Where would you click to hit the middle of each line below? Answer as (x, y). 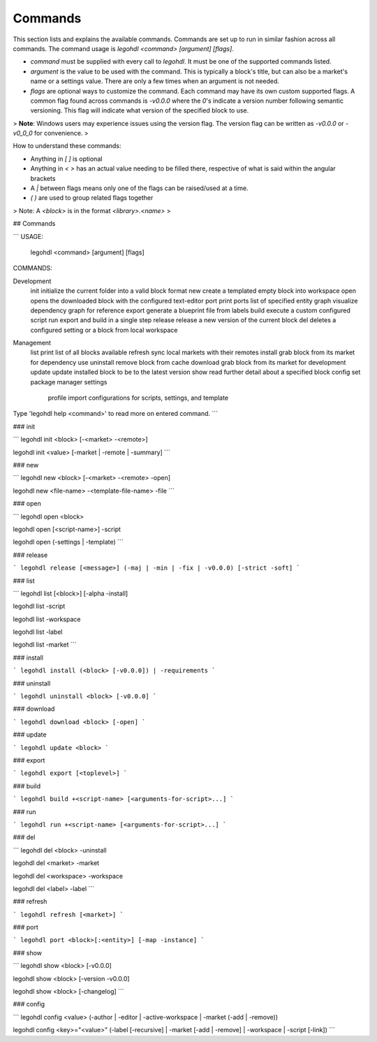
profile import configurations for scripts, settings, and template (138, 398)
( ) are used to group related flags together (92, 198)
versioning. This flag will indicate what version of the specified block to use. (140, 110)
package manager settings (69, 382)
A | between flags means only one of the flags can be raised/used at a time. (139, 188)
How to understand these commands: (67, 146)
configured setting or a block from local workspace (104, 330)
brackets (43, 178)
